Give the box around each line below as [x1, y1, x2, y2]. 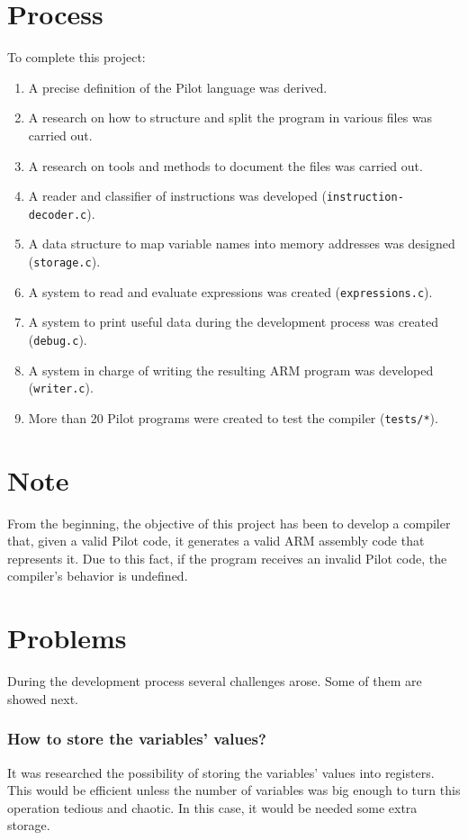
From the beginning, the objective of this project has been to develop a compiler [7, 513, 451, 532]
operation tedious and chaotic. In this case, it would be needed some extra [7, 798, 418, 817]
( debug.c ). [28, 330, 87, 348]
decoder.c [28, 208, 87, 221]
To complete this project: [7, 48, 146, 67]
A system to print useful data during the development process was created [28, 312, 438, 331]
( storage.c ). [28, 252, 101, 270]
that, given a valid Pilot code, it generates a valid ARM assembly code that [7, 531, 425, 550]
